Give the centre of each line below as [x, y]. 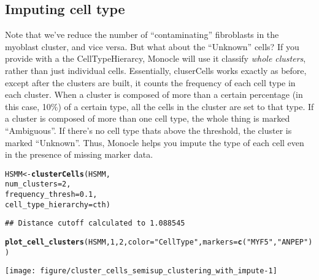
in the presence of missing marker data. [79, 154]
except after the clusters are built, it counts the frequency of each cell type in [150, 82]
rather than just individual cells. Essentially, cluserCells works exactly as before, [156, 70]
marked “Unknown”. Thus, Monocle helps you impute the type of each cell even [155, 142]
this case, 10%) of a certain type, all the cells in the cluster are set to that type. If [159, 106]
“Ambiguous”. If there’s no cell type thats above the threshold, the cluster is [148, 130]
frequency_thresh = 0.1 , [51, 195]
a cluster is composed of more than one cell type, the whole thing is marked [148, 118]
